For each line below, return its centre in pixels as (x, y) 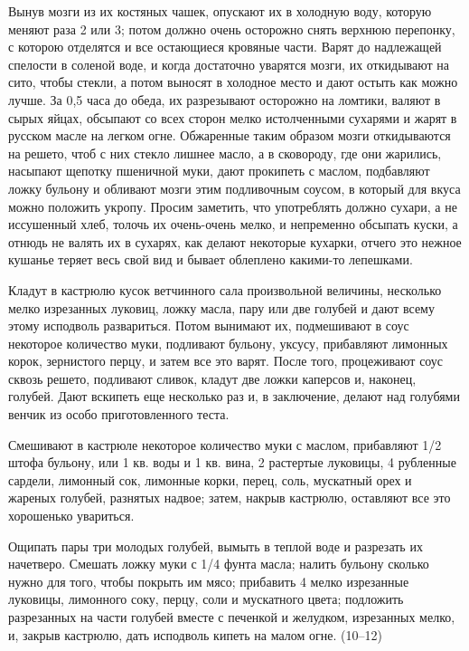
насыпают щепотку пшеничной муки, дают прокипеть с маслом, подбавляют (219, 171)
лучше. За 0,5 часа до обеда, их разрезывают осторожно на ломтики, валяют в (225, 99)
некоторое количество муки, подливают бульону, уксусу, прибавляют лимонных (228, 343)
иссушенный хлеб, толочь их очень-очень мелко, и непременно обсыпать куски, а (233, 224)
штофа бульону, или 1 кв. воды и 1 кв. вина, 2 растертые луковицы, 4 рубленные (232, 462)
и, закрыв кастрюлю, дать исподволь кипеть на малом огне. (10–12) (195, 634)
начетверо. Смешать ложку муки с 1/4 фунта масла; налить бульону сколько (219, 564)
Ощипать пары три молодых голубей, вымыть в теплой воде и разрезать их (216, 546)
